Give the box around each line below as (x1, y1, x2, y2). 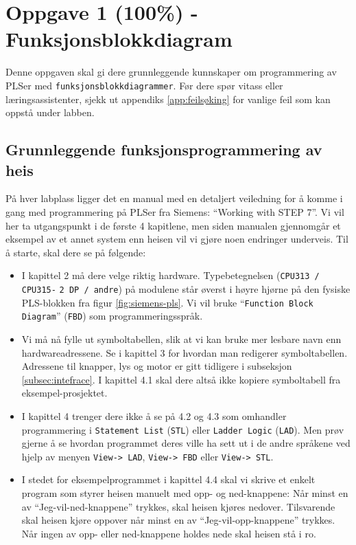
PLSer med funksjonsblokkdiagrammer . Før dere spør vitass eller (5, 78, 283, 92)
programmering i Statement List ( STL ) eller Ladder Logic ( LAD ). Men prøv (21, 422, 344, 436)
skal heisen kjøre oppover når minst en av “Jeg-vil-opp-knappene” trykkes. (21, 513, 335, 527)
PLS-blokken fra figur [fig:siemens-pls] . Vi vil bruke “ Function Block (21, 295, 313, 309)
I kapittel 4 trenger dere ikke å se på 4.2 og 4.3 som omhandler (21, 408, 287, 423)
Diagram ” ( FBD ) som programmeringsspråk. (21, 309, 203, 323)
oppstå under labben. (5, 105, 95, 120)
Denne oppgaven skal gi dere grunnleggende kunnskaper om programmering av (5, 65, 337, 79)
